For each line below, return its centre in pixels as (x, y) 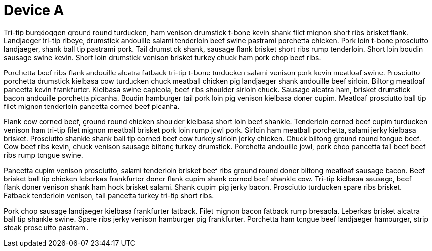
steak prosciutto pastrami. (46, 227)
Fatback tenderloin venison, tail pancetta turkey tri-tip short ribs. (109, 195)
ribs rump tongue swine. (43, 155)
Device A (34, 10)
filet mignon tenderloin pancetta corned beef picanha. (92, 106)
